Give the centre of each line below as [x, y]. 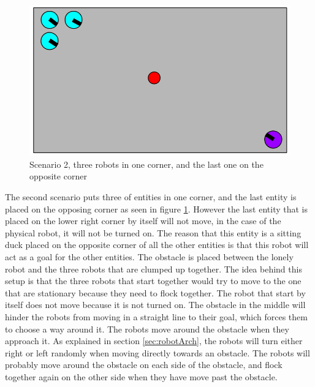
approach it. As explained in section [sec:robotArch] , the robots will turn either [154, 341]
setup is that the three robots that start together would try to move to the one [153, 281]
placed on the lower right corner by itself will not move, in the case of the [143, 221]
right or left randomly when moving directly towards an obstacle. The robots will [157, 352]
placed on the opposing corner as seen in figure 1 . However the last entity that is [157, 209]
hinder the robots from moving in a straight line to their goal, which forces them [156, 316]
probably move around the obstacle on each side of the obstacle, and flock [144, 365]
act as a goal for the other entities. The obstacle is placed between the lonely [149, 256]
